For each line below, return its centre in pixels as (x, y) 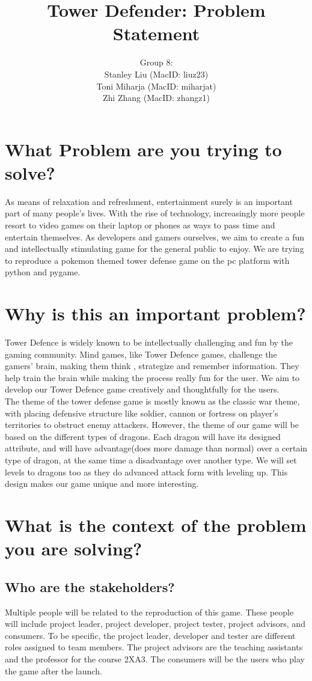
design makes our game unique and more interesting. (102, 484)
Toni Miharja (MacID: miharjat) (156, 86)
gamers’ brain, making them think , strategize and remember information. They (152, 366)
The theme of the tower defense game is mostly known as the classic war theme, (152, 401)
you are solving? (74, 548)
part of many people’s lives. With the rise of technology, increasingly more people (155, 213)
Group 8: (156, 62)
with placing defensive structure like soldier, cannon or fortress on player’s (142, 413)
